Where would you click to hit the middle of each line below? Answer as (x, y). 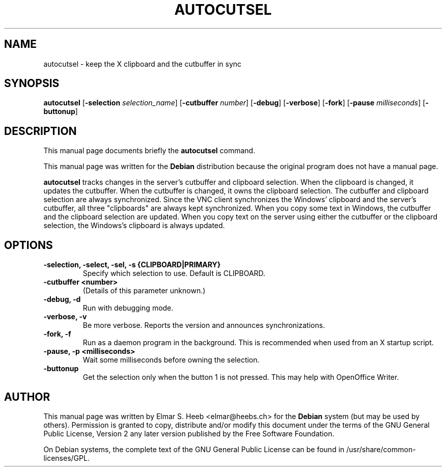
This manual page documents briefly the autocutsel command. (149, 151)
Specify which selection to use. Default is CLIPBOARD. (174, 273)
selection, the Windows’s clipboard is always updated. (134, 226)
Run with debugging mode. (128, 308)
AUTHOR (27, 397)
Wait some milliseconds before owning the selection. (171, 360)
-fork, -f (57, 334)
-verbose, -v (65, 317)
